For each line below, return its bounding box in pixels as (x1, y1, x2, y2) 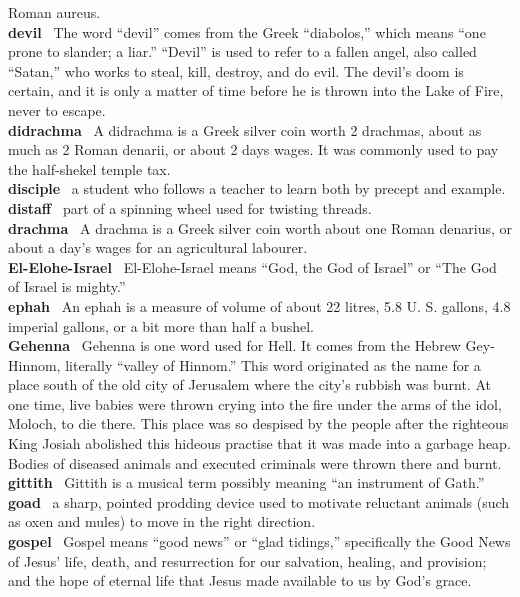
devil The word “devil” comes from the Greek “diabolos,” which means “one (8, 21, 486, 42)
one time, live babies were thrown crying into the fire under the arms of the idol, (8, 393, 502, 414)
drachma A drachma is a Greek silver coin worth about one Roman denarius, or (8, 217, 512, 238)
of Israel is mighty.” (8, 276, 126, 297)
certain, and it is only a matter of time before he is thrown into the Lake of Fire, (8, 80, 504, 101)
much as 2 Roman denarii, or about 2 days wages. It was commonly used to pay (8, 139, 499, 160)
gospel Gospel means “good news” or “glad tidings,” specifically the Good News (8, 531, 511, 552)
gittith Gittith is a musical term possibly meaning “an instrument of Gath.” (8, 472, 485, 493)
